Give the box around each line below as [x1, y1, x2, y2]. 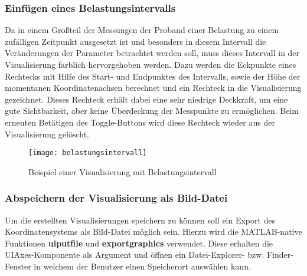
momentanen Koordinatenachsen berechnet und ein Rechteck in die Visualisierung [5, 81, 302, 94]
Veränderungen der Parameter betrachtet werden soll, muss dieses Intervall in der [5, 47, 300, 59]
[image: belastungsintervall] [28, 149, 147, 157]
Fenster [5, 260, 31, 272]
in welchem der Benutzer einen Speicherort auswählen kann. [34, 260, 251, 272]
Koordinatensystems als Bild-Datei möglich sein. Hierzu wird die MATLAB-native [5, 225, 302, 238]
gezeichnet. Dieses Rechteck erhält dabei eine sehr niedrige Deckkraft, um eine [5, 93, 288, 105]
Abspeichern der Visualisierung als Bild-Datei [5, 190, 228, 205]
